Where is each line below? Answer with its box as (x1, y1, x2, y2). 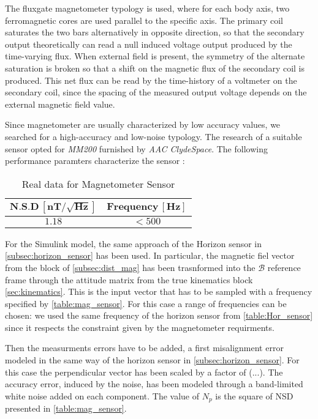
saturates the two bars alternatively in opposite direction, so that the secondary (5, 26, 305, 39)
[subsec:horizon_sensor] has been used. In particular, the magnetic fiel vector (5, 249, 295, 262)
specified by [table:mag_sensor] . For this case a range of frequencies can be (5, 297, 287, 310)
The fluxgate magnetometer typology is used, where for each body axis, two (5, 2, 290, 14)
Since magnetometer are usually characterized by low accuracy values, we (5, 118, 281, 131)
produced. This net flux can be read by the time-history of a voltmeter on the (5, 73, 297, 86)
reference (267, 261, 301, 273)
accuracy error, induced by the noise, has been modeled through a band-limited (5, 377, 303, 390)
